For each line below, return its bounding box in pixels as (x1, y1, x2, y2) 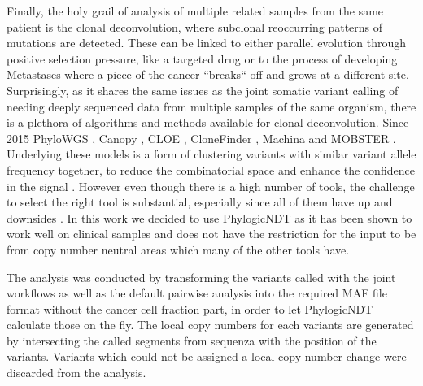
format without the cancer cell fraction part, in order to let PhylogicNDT (7, 300, 373, 317)
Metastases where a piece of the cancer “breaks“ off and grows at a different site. (7, 66, 409, 83)
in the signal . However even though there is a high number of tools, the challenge (7, 177, 415, 194)
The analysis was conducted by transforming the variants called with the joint (7, 268, 396, 285)
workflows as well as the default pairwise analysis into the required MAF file (7, 284, 387, 301)
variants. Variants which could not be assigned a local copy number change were (7, 348, 407, 365)
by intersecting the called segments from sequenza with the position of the (7, 332, 377, 349)
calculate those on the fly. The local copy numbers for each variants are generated (7, 316, 414, 333)
